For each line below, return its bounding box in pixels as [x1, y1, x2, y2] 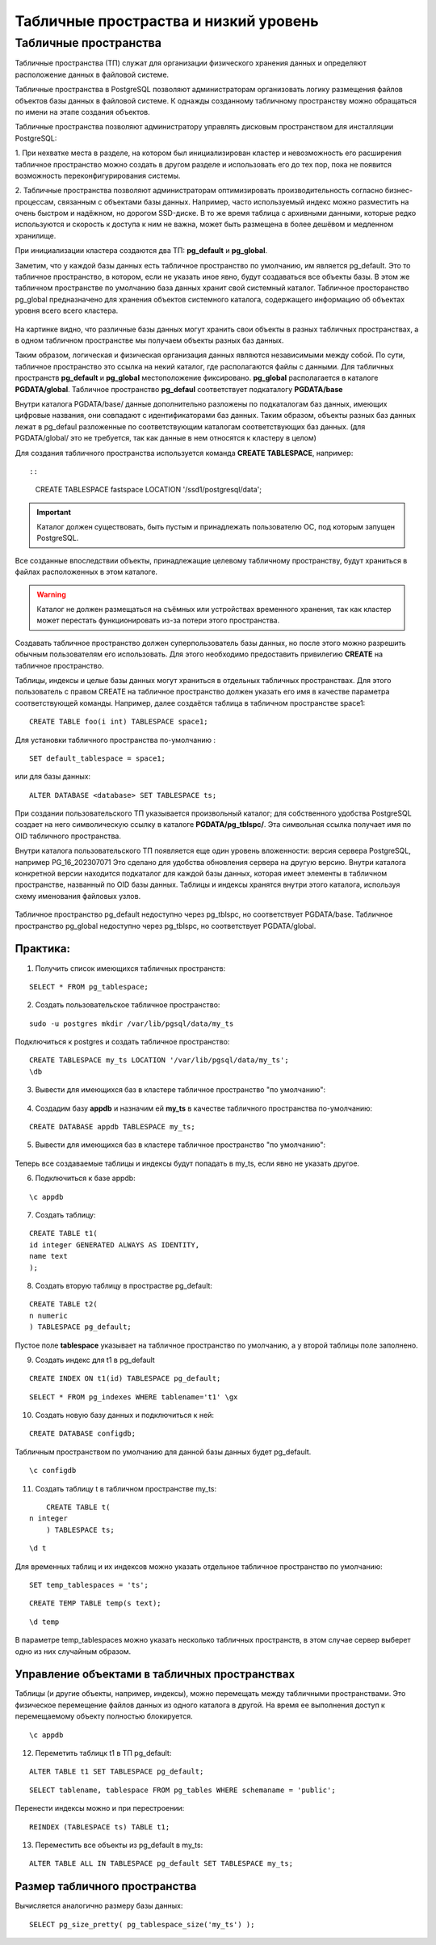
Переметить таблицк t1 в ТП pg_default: [35, 1749, 172, 1757]
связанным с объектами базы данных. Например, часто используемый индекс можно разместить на [57, 196, 409, 206]
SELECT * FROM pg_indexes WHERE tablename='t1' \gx [29, 1392, 238, 1402]
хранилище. [15, 230, 57, 240]
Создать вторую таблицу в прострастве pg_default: [35, 1280, 213, 1290]
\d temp [29, 1617, 60, 1626]
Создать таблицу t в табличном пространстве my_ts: [35, 1483, 217, 1493]
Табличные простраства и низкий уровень [15, 12, 319, 30]
